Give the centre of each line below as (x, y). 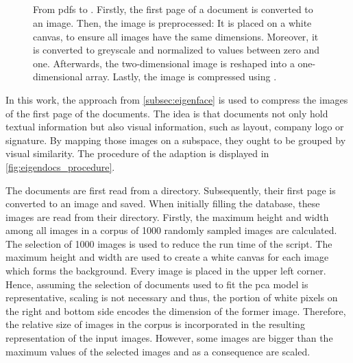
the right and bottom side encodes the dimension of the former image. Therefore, (176, 311)
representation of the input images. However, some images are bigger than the (169, 338)
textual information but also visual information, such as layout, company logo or (175, 127)
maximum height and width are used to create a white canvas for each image (167, 257)
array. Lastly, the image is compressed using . (181, 77)
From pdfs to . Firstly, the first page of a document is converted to (173, 9)
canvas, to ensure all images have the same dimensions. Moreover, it (176, 36)
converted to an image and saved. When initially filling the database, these (163, 203)
